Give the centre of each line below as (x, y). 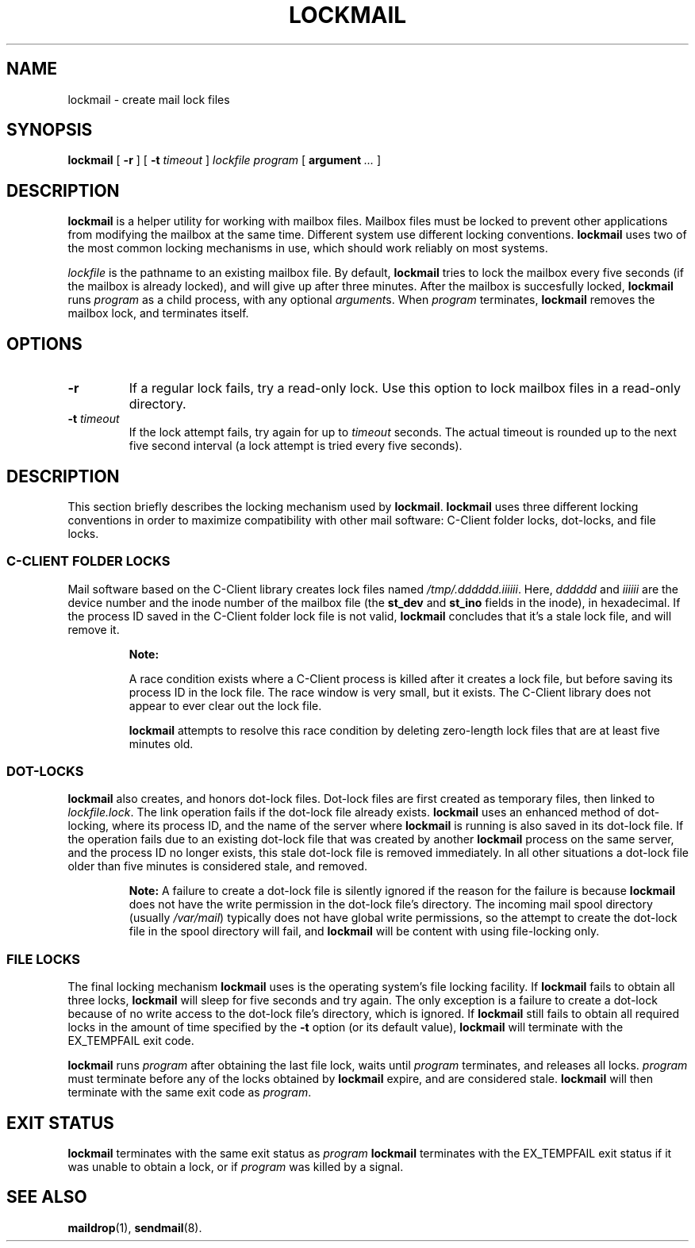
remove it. (94, 629)
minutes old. (161, 743)
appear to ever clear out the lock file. (225, 705)
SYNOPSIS (50, 130)
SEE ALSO (47, 1197)
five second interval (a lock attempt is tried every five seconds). (296, 446)
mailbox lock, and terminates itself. (158, 313)
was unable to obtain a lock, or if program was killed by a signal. (236, 1167)
